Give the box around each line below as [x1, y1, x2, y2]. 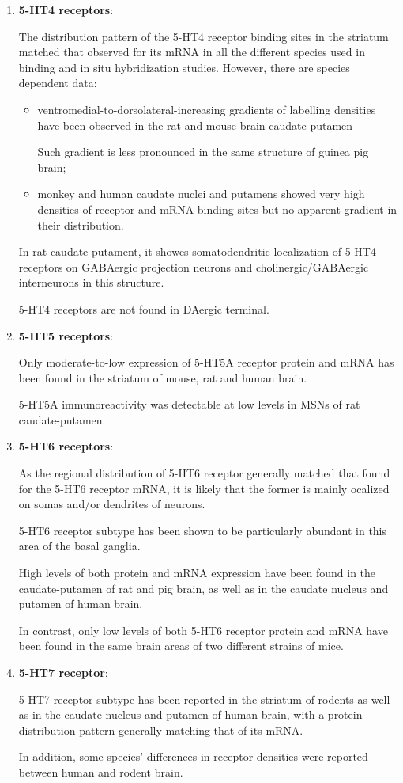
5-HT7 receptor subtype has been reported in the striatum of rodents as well [18, 690, 390, 707]
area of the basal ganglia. [18, 538, 141, 554]
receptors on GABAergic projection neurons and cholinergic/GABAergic [18, 258, 369, 275]
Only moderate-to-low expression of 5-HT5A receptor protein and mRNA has [18, 354, 394, 371]
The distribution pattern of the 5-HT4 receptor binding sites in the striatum [18, 28, 389, 44]
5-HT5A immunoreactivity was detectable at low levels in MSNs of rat [18, 396, 360, 412]
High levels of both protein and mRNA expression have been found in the [18, 564, 376, 581]
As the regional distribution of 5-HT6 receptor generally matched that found [18, 465, 390, 481]
